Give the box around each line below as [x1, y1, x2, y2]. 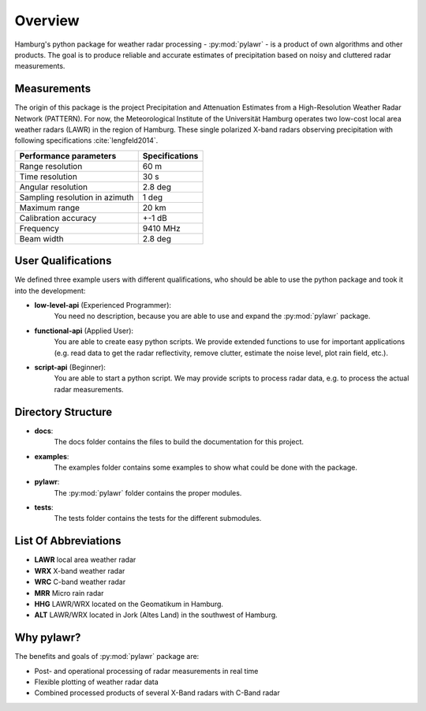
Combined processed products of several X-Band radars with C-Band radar [34, 688, 280, 698]
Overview [14, 12, 80, 29]
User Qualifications [14, 254, 112, 268]
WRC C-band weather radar [34, 577, 126, 587]
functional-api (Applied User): [34, 326, 134, 335]
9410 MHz [142, 223, 181, 234]
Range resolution [19, 160, 83, 171]
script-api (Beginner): [34, 363, 106, 372]
